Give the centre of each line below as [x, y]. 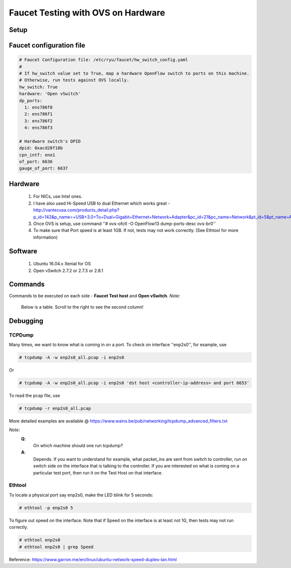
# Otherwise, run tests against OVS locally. [74, 80]
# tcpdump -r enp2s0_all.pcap [55, 408]
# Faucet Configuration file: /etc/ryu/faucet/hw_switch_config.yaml [104, 60]
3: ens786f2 [39, 121]
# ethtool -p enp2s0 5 [46, 508]
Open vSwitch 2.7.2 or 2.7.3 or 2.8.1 [68, 270]
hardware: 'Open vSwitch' [50, 94]
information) [46, 237]
